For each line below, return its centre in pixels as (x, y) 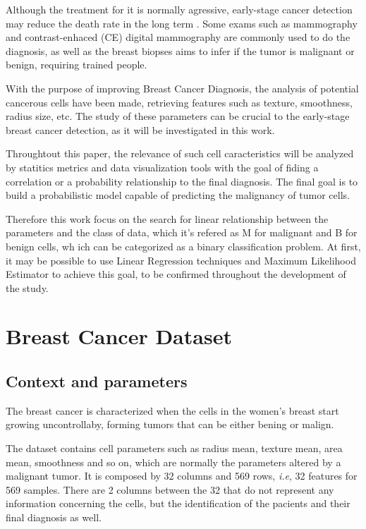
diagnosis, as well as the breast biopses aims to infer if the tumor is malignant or (180, 50)
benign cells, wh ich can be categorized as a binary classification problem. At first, (183, 246)
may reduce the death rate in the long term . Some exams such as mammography (182, 23)
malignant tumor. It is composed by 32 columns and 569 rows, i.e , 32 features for (182, 476)
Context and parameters (97, 381)
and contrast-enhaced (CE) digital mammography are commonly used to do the (178, 37)
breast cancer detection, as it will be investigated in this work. (140, 129)
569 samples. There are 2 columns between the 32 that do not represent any (170, 489)
